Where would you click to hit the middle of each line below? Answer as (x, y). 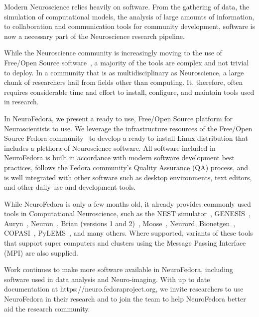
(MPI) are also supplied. (41, 252)
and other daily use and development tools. (70, 187)
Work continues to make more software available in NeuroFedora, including (119, 269)
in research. (21, 102)
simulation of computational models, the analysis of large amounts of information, (129, 16)
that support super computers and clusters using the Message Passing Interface (125, 243)
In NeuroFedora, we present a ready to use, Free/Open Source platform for (118, 118)
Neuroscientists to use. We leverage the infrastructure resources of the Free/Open (128, 128)
